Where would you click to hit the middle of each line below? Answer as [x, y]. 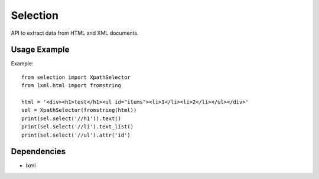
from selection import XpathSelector [76, 77]
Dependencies [38, 152]
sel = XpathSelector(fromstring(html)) [79, 110]
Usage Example [40, 50]
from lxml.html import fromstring [71, 86]
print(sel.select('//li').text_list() [78, 127]
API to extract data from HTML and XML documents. [75, 33]
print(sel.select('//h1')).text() [71, 118]
